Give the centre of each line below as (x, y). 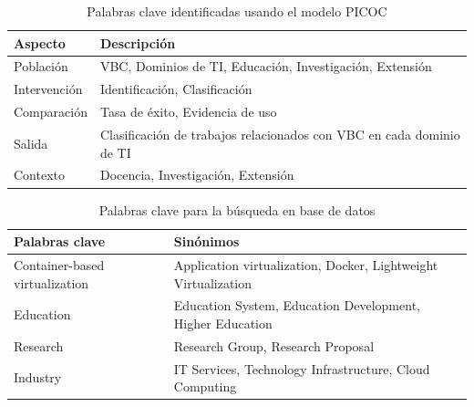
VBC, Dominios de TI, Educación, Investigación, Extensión (266, 66)
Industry (38, 377)
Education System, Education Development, (297, 305)
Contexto (39, 175)
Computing (205, 386)
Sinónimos (206, 241)
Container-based (59, 264)
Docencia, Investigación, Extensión (197, 175)
